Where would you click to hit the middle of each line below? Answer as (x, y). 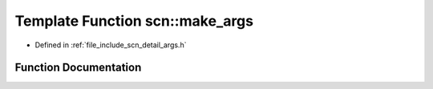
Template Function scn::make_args (134, 21)
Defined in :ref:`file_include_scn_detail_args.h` (111, 45)
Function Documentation (78, 68)
